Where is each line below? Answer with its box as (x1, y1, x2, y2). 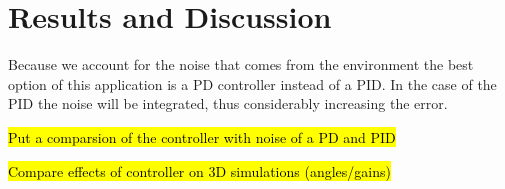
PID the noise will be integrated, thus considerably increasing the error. (8, 93, 448, 114)
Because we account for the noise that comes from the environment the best (8, 54, 474, 75)
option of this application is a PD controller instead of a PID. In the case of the (8, 73, 497, 94)
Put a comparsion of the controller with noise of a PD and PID (8, 126, 396, 147)
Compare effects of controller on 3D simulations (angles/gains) (8, 160, 391, 181)
